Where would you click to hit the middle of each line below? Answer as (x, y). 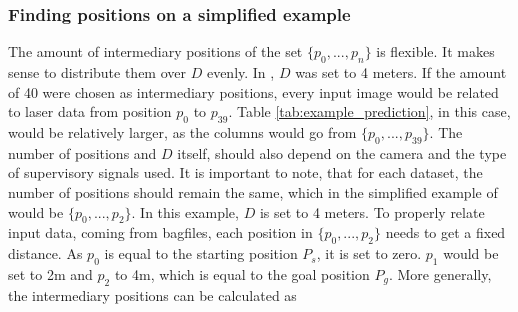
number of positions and (82, 152)
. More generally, (440, 273)
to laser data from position (90, 111)
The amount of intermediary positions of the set (155, 51)
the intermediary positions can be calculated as (152, 294)
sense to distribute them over (97, 72)
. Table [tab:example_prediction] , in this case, (369, 111)
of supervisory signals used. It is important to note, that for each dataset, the (245, 172)
